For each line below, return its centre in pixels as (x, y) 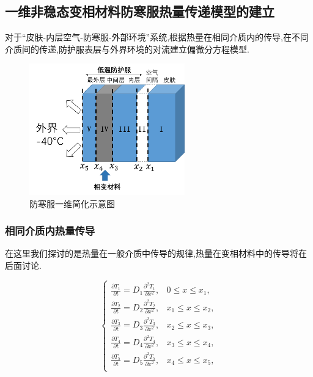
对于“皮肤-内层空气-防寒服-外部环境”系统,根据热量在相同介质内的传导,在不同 (157, 37)
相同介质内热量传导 (50, 231)
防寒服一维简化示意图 (72, 203)
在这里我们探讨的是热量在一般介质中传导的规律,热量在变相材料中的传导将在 (156, 253)
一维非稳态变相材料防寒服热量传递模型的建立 (140, 11)
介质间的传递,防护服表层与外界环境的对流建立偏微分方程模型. (127, 49)
